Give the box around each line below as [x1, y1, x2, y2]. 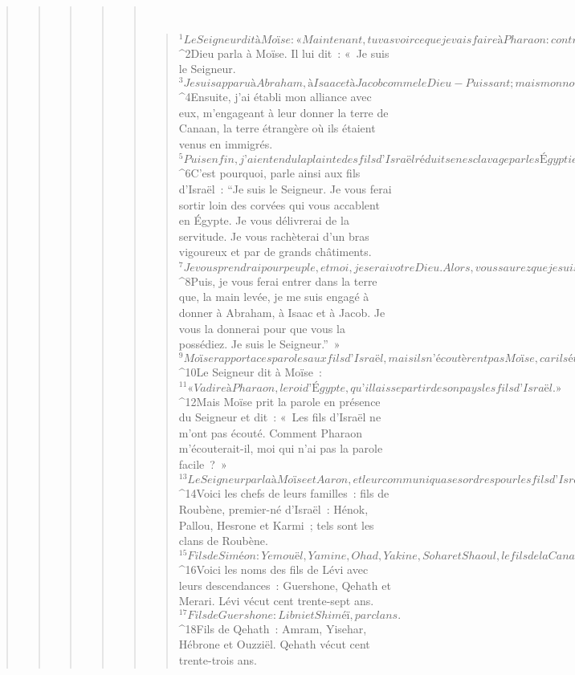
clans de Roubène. [178, 532, 268, 549]
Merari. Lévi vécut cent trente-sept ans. [178, 592, 374, 609]
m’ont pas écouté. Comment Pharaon [178, 424, 362, 441]
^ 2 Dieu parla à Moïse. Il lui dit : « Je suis [178, 44, 389, 61]
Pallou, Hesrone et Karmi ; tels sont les [178, 516, 374, 533]
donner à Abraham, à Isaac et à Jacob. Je [178, 304, 385, 321]
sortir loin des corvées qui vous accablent [178, 196, 380, 213]
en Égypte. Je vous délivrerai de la [178, 212, 349, 229]
